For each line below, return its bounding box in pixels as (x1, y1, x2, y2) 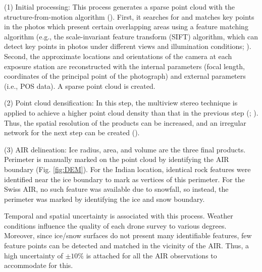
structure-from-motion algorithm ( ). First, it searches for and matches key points (4, 11, 254, 22)
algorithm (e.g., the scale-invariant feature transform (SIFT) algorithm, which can (4, 31, 258, 41)
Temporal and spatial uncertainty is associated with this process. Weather (4, 210, 233, 221)
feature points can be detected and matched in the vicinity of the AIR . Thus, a (4, 240, 249, 251)
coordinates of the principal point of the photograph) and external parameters (4, 71, 246, 81)
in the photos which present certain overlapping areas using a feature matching (4, 21, 248, 32)
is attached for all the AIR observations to (86, 250, 217, 260)
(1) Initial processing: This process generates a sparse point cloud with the (4, 2, 235, 12)
